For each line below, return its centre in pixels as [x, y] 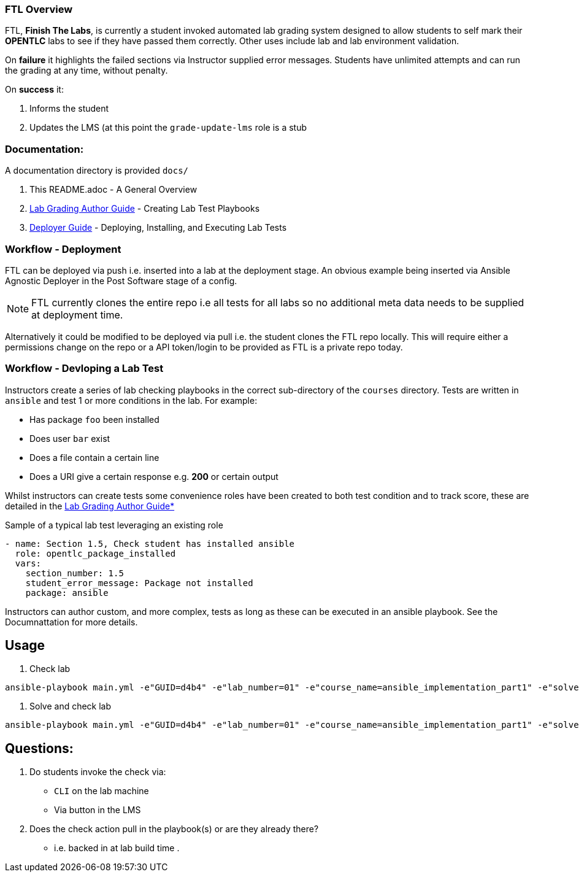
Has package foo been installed [94, 419]
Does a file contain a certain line [94, 457]
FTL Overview [39, 9]
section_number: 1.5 [75, 573]
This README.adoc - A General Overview [113, 190]
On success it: [34, 90]
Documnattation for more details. [71, 622]
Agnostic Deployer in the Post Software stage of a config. [121, 280]
